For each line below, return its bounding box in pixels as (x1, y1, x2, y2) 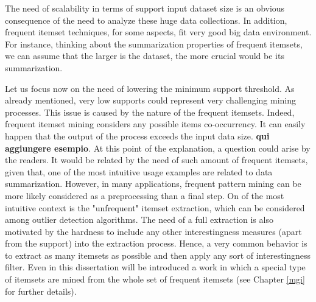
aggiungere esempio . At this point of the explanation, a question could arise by (5, 141, 311, 154)
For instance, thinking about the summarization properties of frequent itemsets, (5, 37, 303, 50)
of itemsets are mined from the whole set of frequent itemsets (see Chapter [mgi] (5, 273, 305, 286)
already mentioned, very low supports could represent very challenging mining (5, 94, 297, 107)
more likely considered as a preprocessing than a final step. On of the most (5, 189, 284, 202)
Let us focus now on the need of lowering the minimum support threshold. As (5, 82, 295, 94)
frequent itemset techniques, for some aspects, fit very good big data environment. (5, 26, 312, 38)
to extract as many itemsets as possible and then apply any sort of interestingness (5, 248, 311, 261)
